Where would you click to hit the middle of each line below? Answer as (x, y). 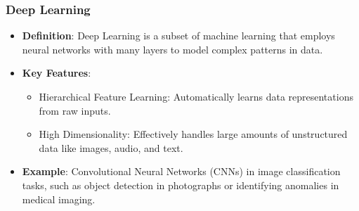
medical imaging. (59, 199)
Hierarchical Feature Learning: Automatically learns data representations (196, 96)
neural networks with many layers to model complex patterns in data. (172, 49)
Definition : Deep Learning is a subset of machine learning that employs (178, 36)
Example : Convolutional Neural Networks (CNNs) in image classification (181, 171)
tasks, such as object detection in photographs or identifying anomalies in (181, 185)
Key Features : (57, 73)
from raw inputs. (75, 110)
